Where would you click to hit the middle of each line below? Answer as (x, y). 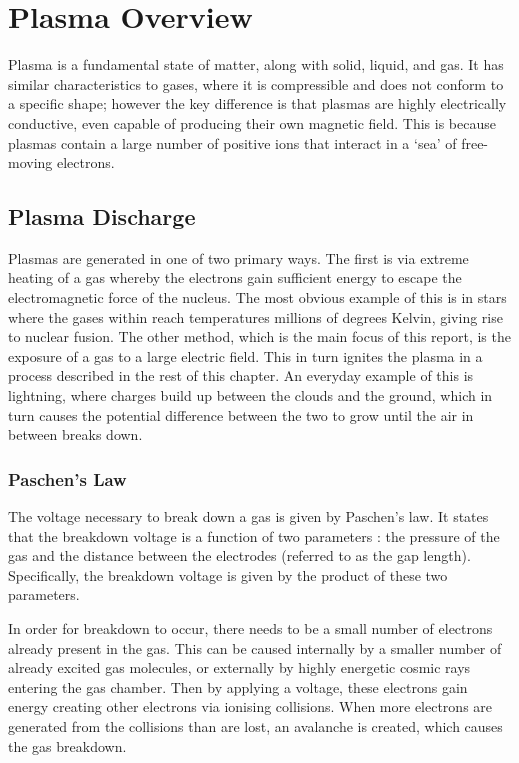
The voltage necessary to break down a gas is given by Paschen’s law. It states (248, 516)
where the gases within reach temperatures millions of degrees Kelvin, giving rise (255, 316)
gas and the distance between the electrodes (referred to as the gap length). (239, 555)
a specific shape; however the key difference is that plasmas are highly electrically (257, 103)
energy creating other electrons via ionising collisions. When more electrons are (250, 706)
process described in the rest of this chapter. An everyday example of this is (241, 375)
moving (30, 162)
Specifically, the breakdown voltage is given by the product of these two (228, 574)
